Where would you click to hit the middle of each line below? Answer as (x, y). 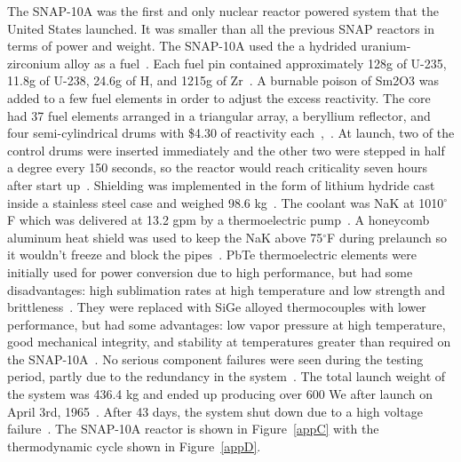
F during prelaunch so (387, 237)
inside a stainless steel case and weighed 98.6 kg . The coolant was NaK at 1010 (226, 202)
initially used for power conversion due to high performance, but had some (210, 271)
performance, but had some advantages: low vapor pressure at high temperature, (227, 324)
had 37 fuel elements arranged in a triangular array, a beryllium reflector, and (219, 115)
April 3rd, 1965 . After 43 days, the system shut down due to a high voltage (215, 411)
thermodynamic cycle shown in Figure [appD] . (134, 446)
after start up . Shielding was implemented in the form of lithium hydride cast (221, 184)
